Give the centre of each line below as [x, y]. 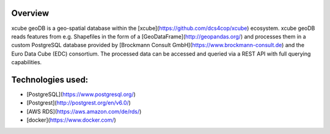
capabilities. [27, 62]
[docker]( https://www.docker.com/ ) [71, 120]
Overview [30, 13]
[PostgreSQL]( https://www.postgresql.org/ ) [81, 94]
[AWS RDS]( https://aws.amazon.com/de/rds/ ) [84, 111]
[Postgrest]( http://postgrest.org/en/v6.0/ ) [79, 103]
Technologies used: [50, 80]
